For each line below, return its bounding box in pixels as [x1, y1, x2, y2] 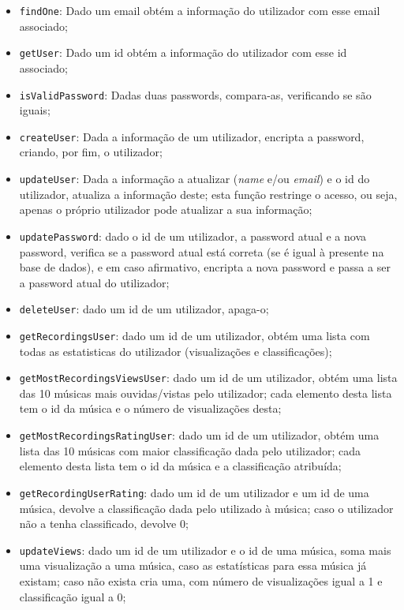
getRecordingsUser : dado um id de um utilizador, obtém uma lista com [19, 327, 370, 343]
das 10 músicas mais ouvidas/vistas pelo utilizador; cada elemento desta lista [19, 384, 392, 401]
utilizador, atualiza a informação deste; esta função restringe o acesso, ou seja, [19, 185, 398, 202]
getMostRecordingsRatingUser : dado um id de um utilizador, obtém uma [19, 427, 380, 443]
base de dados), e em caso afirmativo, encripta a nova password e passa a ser [19, 259, 391, 275]
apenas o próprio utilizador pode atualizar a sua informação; [19, 201, 312, 218]
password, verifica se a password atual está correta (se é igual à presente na [19, 243, 384, 260]
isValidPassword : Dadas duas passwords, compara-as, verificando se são [19, 86, 372, 103]
